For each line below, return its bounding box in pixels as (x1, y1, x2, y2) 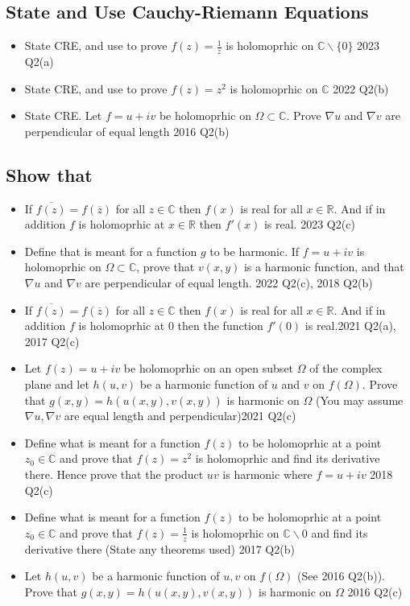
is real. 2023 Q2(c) (263, 216, 355, 233)
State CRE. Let (24, 107, 102, 124)
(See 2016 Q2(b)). (297, 567, 386, 584)
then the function (177, 317, 263, 334)
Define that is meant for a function (24, 242, 197, 259)
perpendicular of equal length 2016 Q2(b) (24, 122, 230, 139)
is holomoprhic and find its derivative (195, 450, 380, 467)
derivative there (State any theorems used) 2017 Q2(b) (24, 540, 295, 557)
